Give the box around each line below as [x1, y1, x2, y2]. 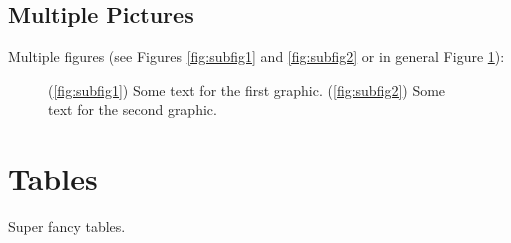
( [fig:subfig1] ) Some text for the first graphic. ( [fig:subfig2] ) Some [48, 79, 446, 100]
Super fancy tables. [8, 216, 126, 237]
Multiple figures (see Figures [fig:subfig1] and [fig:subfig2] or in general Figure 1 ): [8, 46, 505, 67]
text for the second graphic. [48, 99, 217, 120]
